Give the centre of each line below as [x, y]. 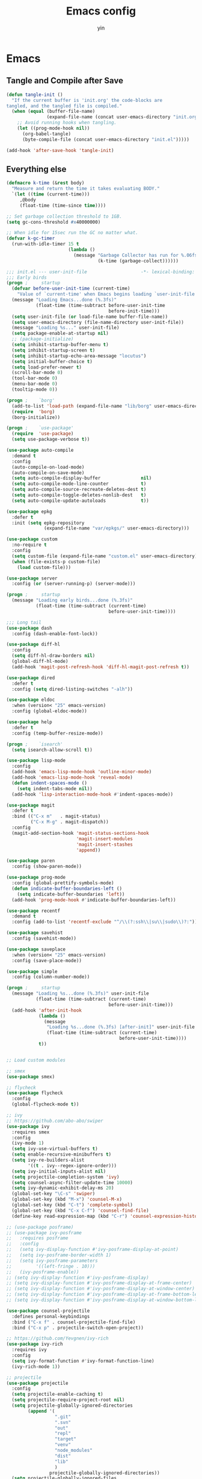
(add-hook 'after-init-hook [47, 1010]
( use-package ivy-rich [35, 1344]
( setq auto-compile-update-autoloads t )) [80, 501]
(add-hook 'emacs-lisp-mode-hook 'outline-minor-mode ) [82, 772]
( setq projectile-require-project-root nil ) [68, 1400]
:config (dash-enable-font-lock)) [55, 634]
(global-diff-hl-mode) [40, 662]
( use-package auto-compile [40, 451]
